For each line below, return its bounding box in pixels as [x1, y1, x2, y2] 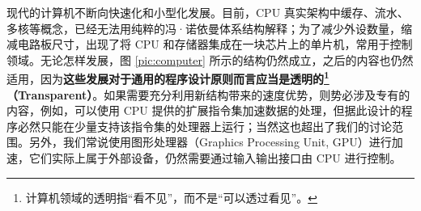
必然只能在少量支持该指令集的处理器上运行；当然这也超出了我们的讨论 [17, 117, 392, 134]
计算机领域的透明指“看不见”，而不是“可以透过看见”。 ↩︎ [25, 188, 317, 205]
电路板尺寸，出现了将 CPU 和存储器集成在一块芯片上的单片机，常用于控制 [17, 36, 413, 53]
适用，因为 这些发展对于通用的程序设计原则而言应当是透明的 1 [6, 68, 330, 87]
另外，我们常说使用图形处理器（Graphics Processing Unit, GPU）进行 [28, 133, 392, 150]
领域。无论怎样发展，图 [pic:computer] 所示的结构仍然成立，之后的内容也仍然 [6, 51, 414, 68]
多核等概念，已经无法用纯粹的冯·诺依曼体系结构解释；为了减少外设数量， [6, 19, 401, 36]
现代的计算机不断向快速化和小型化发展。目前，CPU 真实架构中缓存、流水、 [6, 4, 409, 20]
